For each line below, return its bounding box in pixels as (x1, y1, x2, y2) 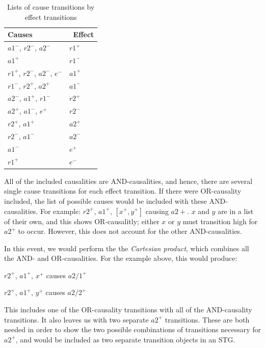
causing (145, 205, 169, 216)
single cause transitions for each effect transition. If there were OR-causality (4, 185, 242, 196)
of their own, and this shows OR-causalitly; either (4, 216, 160, 226)
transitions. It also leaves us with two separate (4, 314, 149, 325)
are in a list (218, 205, 254, 216)
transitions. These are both (165, 314, 250, 325)
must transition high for (182, 216, 258, 226)
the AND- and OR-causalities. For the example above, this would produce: (4, 253, 237, 263)
